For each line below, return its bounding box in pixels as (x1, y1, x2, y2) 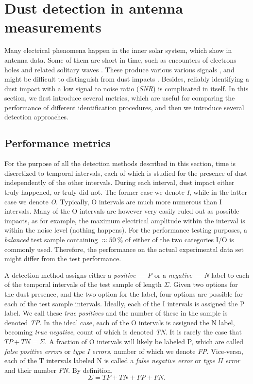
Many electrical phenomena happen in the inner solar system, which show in (4, 45, 232, 55)
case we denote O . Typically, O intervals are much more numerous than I (4, 196, 222, 206)
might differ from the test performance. (4, 253, 121, 264)
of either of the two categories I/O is (125, 234, 234, 245)
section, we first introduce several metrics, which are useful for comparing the (4, 93, 235, 103)
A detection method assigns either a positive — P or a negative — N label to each (4, 269, 249, 280)
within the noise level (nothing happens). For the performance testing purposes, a (4, 225, 248, 235)
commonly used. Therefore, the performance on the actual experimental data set (4, 244, 244, 254)
